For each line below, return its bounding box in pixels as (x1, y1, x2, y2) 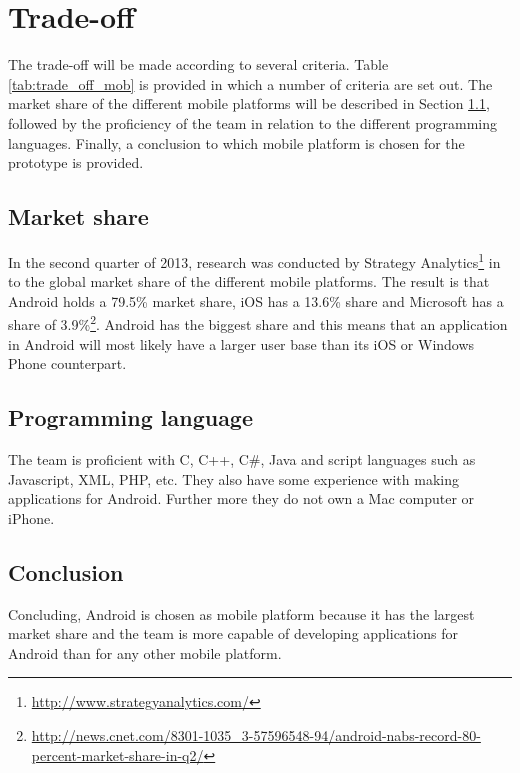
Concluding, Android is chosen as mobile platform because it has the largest (8, 603, 475, 624)
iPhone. (8, 507, 55, 528)
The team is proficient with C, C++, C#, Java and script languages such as (8, 448, 476, 469)
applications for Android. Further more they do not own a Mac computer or (8, 488, 475, 509)
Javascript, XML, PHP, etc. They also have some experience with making (8, 468, 459, 489)
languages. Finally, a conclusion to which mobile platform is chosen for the (8, 132, 465, 153)
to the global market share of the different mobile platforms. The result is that (8, 271, 490, 292)
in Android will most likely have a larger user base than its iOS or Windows (8, 333, 475, 354)
